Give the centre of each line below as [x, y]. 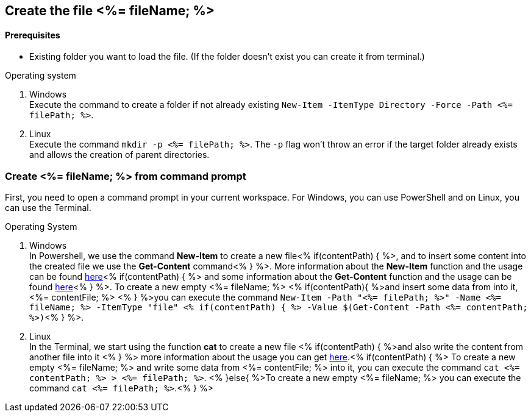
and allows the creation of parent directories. [119, 155]
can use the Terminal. [48, 207]
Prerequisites [33, 35]
